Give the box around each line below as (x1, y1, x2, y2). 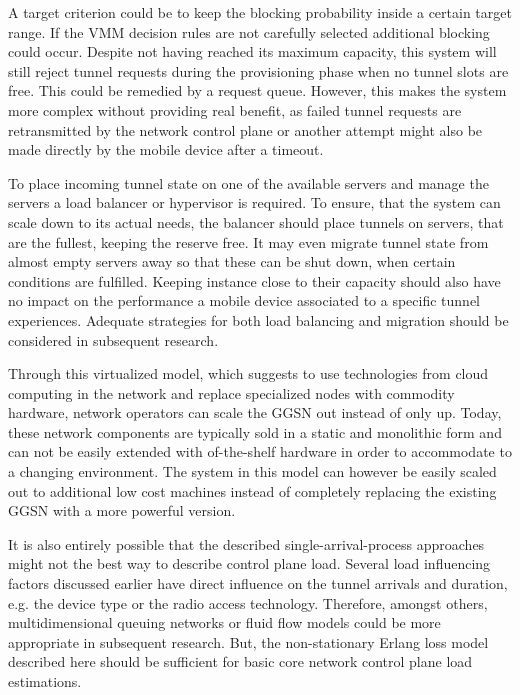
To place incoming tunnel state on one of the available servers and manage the (8, 172, 489, 193)
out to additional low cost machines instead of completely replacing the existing (8, 480, 497, 501)
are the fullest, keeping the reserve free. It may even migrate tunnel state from (8, 231, 489, 252)
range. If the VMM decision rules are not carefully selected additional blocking (8, 21, 490, 42)
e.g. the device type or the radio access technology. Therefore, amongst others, (8, 592, 488, 613)
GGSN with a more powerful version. (8, 500, 236, 521)
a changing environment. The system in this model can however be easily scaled (8, 461, 497, 482)
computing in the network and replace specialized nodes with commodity (8, 382, 455, 403)
